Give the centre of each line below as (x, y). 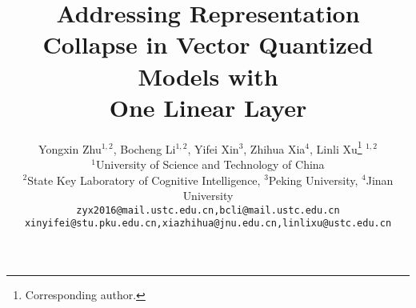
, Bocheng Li (144, 148)
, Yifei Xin (213, 148)
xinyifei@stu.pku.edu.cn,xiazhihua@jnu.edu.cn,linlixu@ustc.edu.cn (208, 224)
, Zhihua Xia (274, 148)
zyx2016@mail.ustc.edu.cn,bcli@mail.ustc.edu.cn (208, 210)
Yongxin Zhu (70, 148)
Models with (208, 76)
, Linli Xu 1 (336, 147)
